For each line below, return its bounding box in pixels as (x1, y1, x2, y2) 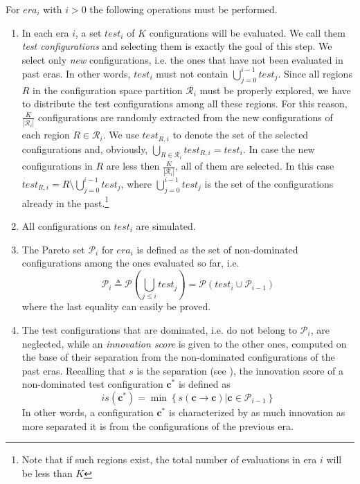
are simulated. (136, 218, 196, 233)
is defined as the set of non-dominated (136, 242, 298, 256)
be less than (21, 465, 73, 480)
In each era (21, 25, 69, 39)
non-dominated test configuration (21, 377, 163, 391)
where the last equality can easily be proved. (21, 299, 211, 314)
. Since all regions (278, 66, 352, 80)
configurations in (21, 159, 93, 173)
